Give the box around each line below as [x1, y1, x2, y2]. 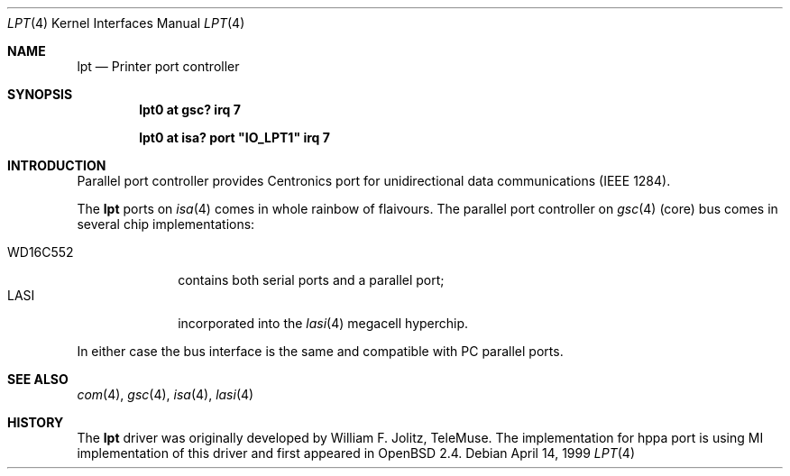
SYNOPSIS [7, 87, 73, 102]
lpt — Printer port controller [77, 59, 240, 74]
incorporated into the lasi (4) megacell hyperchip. [178, 316, 469, 331]
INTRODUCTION [7, 158, 106, 173]
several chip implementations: [77, 216, 255, 232]
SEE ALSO [7, 371, 69, 387]
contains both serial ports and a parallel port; [178, 272, 445, 288]
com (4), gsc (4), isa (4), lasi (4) [77, 387, 254, 402]
